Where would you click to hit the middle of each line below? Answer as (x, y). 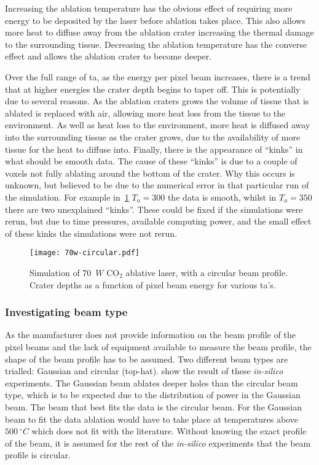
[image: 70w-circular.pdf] (85, 253)
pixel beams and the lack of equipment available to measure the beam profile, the (158, 346)
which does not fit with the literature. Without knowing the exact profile (169, 431)
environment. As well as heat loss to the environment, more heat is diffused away (158, 125)
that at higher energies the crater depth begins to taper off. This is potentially (153, 89)
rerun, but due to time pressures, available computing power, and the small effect (158, 221)
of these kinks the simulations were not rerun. (91, 233)
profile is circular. (38, 455)
